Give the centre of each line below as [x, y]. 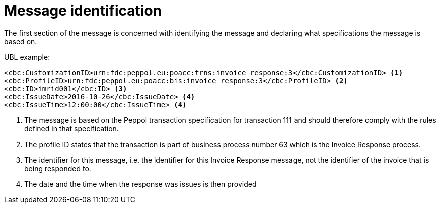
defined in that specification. [71, 128]
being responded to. [58, 168]
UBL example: [27, 57]
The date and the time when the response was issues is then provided [140, 184]
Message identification [83, 11]
